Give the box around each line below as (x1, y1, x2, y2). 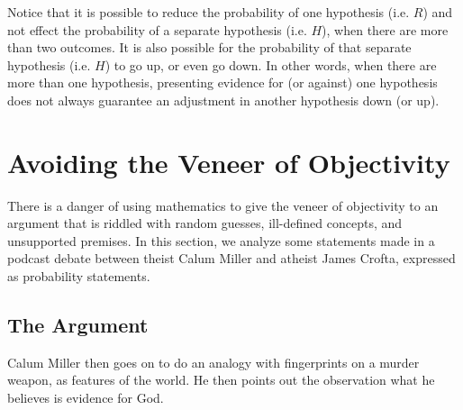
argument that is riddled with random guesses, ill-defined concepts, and (7, 214, 403, 232)
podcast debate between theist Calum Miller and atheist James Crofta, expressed (7, 249, 456, 268)
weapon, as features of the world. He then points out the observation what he (7, 370, 435, 389)
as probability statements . (7, 267, 150, 286)
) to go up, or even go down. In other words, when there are (104, 55, 437, 74)
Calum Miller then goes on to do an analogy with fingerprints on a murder (7, 352, 420, 371)
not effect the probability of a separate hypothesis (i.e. (7, 20, 307, 39)
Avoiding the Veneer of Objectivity (7, 143, 450, 180)
